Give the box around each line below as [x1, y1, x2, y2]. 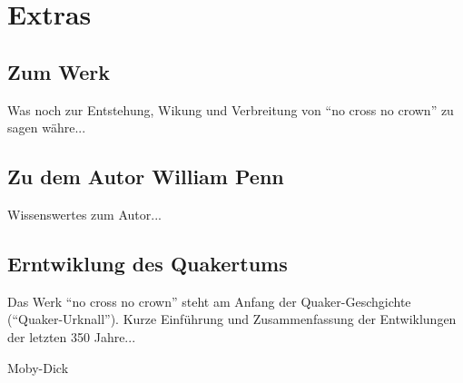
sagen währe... [7, 118, 86, 137]
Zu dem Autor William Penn [7, 162, 284, 191]
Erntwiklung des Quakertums [7, 249, 288, 277]
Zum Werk [7, 57, 111, 85]
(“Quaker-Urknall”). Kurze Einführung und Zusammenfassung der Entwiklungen [7, 309, 457, 329]
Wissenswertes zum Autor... [7, 204, 162, 223]
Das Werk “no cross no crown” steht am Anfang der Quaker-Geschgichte [7, 291, 411, 310]
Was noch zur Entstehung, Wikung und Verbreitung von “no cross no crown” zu [7, 100, 454, 119]
